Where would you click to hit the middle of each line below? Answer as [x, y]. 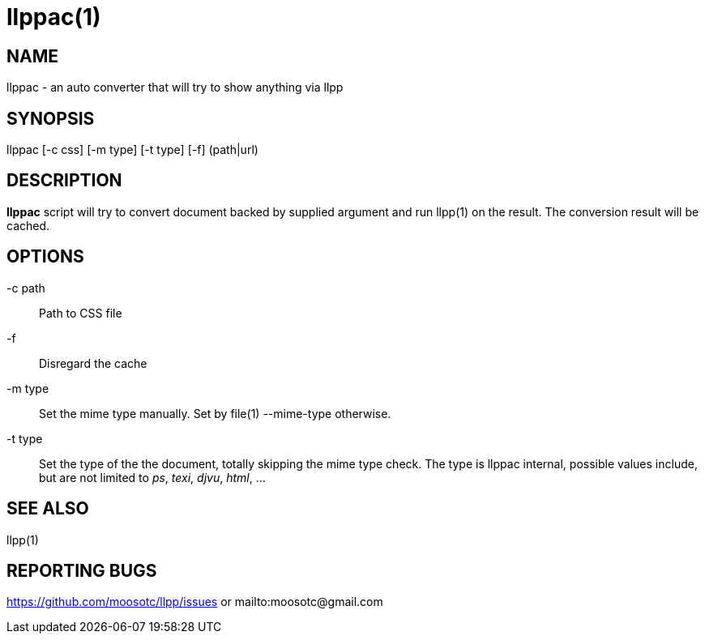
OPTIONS [45, 257]
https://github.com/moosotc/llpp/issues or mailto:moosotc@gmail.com [195, 602]
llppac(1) [54, 17]
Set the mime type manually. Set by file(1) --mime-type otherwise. [215, 413]
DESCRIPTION [64, 181]
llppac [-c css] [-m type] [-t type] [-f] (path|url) [132, 150]
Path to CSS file [81, 313]
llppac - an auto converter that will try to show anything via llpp [175, 87]
